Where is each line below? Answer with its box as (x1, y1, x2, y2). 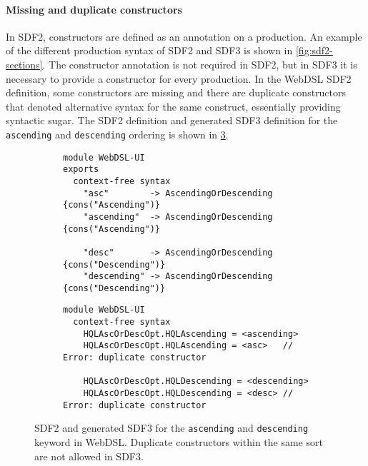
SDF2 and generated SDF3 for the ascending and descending (34, 420, 309, 435)
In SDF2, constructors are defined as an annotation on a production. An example (6, 29, 362, 44)
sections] (6, 56, 43, 71)
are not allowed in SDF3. (34, 448, 144, 463)
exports (63, 164, 99, 175)
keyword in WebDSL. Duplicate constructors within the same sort (34, 435, 323, 450)
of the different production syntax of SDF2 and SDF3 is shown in (6, 43, 293, 58)
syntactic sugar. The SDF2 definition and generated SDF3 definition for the (6, 113, 338, 128)
